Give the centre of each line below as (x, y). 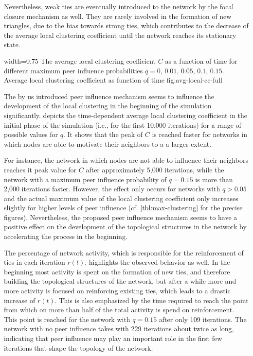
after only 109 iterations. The (203, 319)
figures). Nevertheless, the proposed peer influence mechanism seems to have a (121, 217)
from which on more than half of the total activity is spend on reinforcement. (119, 310)
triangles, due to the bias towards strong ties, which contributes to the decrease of (126, 25)
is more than (214, 179)
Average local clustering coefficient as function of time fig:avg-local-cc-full (113, 80)
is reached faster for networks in (200, 134)
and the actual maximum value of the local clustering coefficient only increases (121, 198)
